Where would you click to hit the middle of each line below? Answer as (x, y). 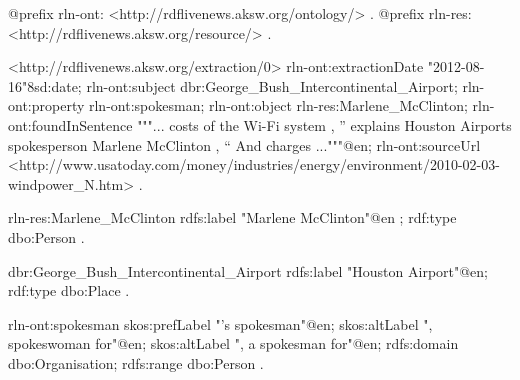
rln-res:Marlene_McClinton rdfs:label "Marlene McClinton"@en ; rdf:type (232, 217)
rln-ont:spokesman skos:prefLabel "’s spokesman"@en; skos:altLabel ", (220, 323)
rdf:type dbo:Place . (69, 290)
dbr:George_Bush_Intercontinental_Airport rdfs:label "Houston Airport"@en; (248, 270)
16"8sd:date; (45, 85)
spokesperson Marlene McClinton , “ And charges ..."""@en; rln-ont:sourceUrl (244, 144)
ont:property (46, 105)
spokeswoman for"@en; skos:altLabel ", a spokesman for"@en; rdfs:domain (233, 343)
